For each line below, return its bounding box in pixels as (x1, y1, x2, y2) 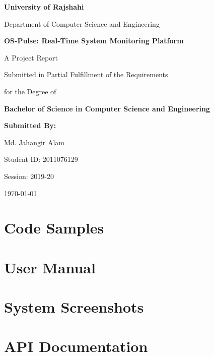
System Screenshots (4, 296, 144, 317)
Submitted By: (4, 120, 56, 131)
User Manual (4, 257, 96, 277)
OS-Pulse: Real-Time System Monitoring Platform (4, 35, 184, 46)
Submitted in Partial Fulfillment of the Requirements (4, 69, 168, 80)
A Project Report (4, 52, 58, 63)
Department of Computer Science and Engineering (4, 18, 160, 29)
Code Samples (4, 217, 104, 238)
